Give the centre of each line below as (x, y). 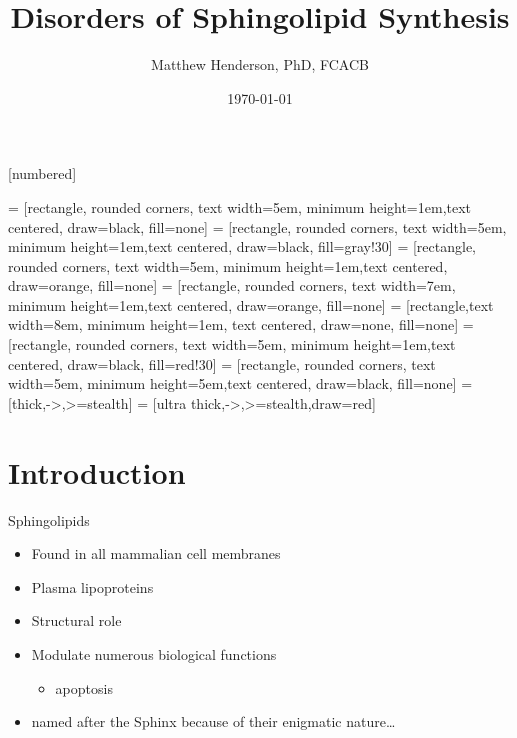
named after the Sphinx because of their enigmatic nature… (213, 721)
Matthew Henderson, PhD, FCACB (260, 64)
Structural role (76, 620)
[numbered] (42, 173)
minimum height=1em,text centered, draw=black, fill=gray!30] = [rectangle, (242, 246)
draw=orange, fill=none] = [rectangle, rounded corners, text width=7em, (232, 285)
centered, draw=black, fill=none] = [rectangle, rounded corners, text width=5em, (257, 226)
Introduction (97, 471)
